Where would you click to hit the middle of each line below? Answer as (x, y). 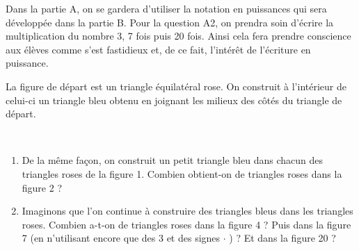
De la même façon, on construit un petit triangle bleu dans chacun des (172, 160)
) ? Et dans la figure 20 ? (282, 238)
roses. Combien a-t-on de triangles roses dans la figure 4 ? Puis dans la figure (186, 224)
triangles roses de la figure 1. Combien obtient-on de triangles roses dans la (182, 173)
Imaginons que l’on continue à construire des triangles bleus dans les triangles (188, 211)
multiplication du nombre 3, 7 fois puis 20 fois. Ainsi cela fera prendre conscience (178, 36)
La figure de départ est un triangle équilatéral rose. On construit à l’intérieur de (176, 86)
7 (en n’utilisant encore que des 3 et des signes (121, 238)
